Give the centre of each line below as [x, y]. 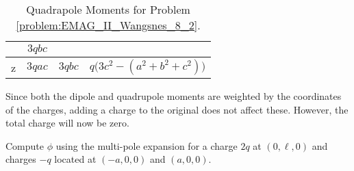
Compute [25, 145]
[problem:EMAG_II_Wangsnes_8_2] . [108, 25]
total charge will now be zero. [67, 123]
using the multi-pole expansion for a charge [147, 145]
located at [75, 159]
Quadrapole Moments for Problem [108, 9]
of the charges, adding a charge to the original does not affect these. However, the [177, 109]
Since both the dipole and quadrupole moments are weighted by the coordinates [174, 96]
